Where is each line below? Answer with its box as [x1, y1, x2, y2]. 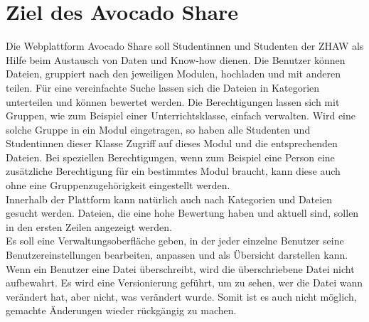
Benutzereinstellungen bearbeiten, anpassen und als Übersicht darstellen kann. [6, 247, 348, 262]
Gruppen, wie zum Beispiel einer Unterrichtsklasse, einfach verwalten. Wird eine [6, 108, 355, 123]
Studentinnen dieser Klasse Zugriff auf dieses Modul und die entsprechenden [6, 136, 338, 151]
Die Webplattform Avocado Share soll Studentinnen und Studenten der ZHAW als [6, 38, 364, 53]
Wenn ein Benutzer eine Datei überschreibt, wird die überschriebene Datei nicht [6, 261, 355, 276]
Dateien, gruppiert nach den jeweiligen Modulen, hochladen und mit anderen [6, 66, 341, 81]
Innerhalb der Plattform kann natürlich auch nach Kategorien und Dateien [6, 191, 333, 206]
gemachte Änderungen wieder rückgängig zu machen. [6, 303, 237, 318]
